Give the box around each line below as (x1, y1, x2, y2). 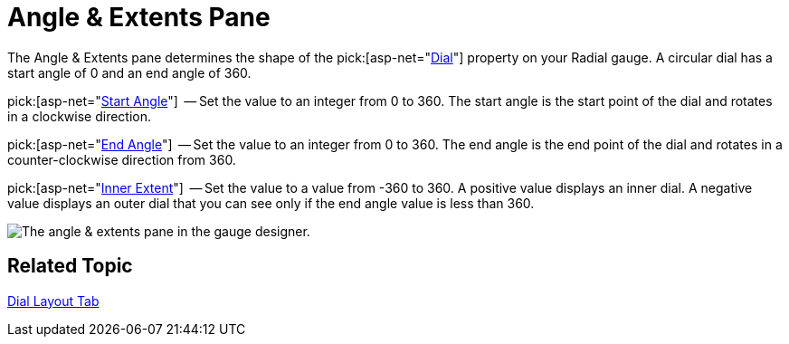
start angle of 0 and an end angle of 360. (7, 64, 252, 81)
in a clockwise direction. (7, 108, 152, 124)
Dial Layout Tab (7, 292, 100, 309)
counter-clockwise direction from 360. (7, 151, 236, 167)
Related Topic (7, 254, 133, 278)
